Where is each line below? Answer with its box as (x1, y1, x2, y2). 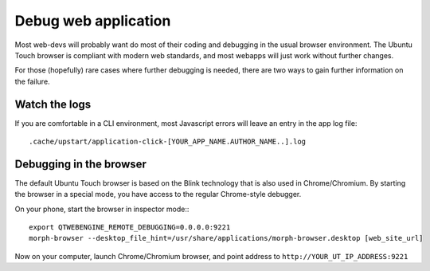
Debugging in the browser (14, 157, 147, 171)
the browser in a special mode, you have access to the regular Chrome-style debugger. (14, 190, 302, 199)
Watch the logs (14, 97, 92, 111)
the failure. (14, 77, 51, 86)
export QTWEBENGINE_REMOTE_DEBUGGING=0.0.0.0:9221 (29, 223, 231, 232)
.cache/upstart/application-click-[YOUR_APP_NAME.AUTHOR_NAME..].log (29, 137, 307, 147)
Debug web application (14, 12, 171, 29)
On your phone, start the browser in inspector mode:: (14, 204, 190, 214)
